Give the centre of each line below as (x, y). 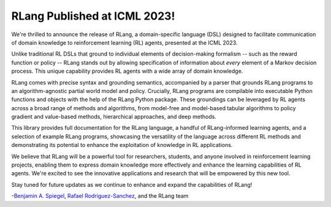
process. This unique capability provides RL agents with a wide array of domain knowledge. (127, 71)
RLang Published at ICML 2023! (93, 16)
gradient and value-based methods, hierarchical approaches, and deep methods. (114, 117)
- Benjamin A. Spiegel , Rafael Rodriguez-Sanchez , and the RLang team (100, 196)
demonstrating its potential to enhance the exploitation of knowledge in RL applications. (122, 145)
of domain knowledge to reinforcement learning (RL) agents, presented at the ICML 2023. (124, 42)
